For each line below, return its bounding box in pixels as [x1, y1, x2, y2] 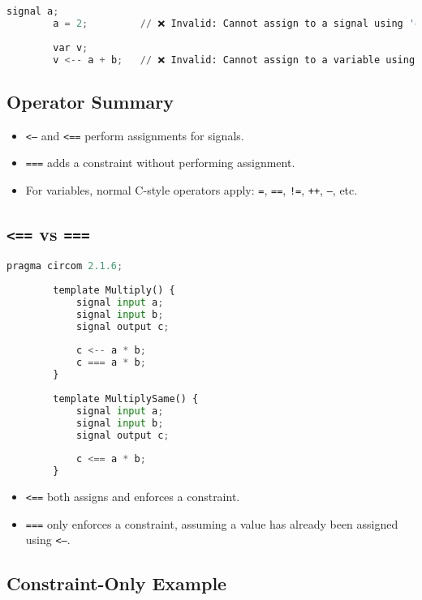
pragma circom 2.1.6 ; [6, 260, 123, 272]
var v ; [53, 41, 88, 54]
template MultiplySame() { [53, 392, 199, 405]
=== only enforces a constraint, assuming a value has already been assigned [25, 515, 398, 532]
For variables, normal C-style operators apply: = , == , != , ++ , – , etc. [25, 181, 358, 198]
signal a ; [6, 6, 59, 17]
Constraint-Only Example [6, 571, 227, 596]
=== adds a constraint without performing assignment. [25, 154, 295, 171]
